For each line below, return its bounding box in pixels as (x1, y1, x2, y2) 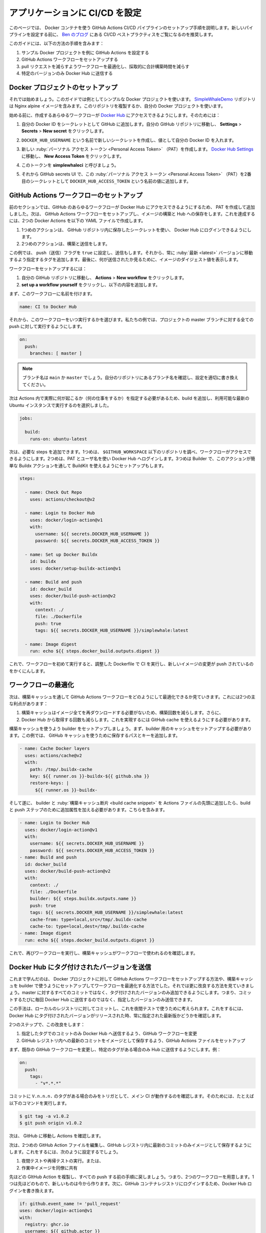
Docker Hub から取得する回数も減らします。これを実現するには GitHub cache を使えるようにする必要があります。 (21, 717, 253, 723)
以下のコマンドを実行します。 (9, 1100, 69, 1106)
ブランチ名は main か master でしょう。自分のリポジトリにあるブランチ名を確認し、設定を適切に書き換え (22, 375, 239, 381)
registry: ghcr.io (25, 1222, 69, 1227)
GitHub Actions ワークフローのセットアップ (9, 191, 143, 199)
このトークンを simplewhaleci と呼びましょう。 (21, 162, 119, 168)
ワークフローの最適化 (9, 681, 74, 689)
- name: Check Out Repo (25, 490, 82, 495)
